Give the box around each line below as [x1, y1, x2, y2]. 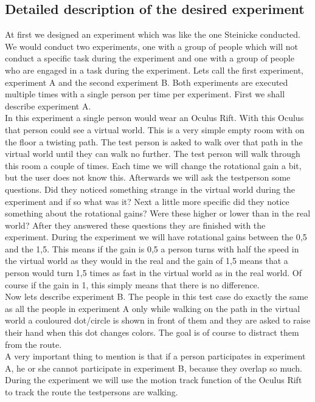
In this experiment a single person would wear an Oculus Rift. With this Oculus [5, 111, 304, 124]
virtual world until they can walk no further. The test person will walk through [5, 147, 300, 160]
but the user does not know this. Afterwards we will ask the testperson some [5, 171, 291, 184]
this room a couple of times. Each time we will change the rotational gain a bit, [5, 159, 302, 172]
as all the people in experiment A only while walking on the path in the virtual [5, 302, 300, 314]
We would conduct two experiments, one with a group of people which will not [5, 40, 298, 52]
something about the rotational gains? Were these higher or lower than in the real [5, 207, 311, 220]
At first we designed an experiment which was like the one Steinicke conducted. [5, 28, 300, 41]
